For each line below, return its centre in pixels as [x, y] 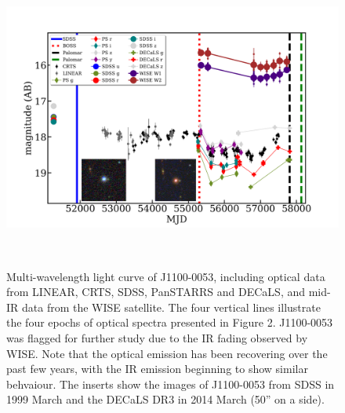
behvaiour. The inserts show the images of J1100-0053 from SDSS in [171, 384]
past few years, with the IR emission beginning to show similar [157, 369]
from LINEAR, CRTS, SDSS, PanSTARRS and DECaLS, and [156, 292]
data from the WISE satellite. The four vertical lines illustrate [171, 307]
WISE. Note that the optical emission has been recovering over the [167, 353]
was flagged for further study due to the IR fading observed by [157, 337]
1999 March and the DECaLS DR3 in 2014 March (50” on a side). [165, 399]
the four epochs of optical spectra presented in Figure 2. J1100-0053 [170, 322]
